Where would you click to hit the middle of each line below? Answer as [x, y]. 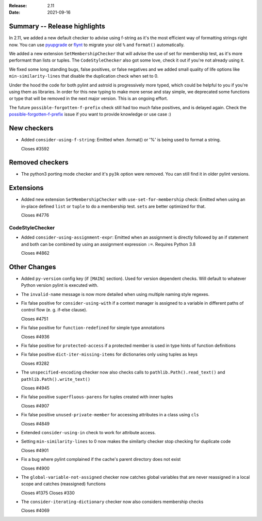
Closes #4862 [35, 253]
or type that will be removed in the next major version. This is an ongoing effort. [89, 98]
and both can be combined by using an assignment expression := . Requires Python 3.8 [108, 244]
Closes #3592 [35, 148]
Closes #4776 [35, 215]
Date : [15, 13]
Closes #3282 [35, 363]
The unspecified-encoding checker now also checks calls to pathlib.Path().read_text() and [123, 372]
